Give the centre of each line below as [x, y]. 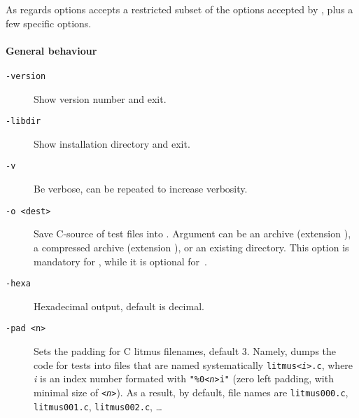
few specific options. [49, 23]
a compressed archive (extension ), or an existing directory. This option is [191, 247]
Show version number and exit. [100, 98]
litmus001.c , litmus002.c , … [98, 406]
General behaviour [51, 50]
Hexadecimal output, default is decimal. [119, 306]
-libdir [23, 121]
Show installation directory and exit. [112, 143]
